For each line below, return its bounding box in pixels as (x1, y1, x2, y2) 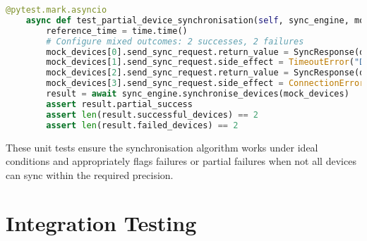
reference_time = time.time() (46, 25, 188, 36)
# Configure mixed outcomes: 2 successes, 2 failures (46, 36, 304, 47)
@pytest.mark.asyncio (6, 5, 107, 15)
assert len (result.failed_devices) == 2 (46, 120, 239, 130)
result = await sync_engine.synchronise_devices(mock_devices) (46, 89, 349, 99)
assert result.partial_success (46, 99, 193, 109)
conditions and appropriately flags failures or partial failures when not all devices (6, 154, 356, 168)
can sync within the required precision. (6, 167, 174, 182)
